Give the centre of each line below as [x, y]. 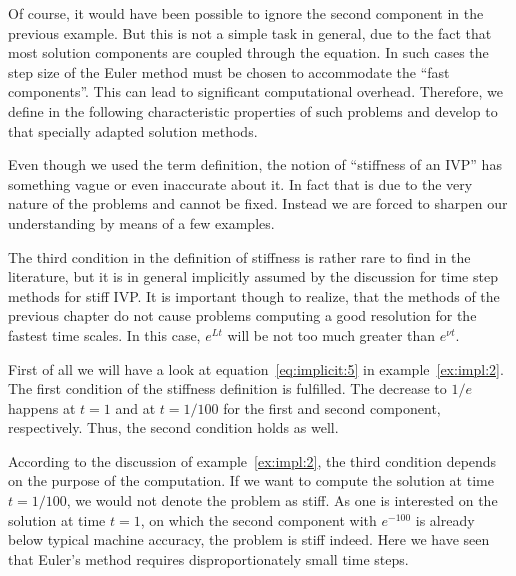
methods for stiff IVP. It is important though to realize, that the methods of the [254, 295]
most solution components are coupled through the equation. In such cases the [248, 52]
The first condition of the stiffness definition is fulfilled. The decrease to [227, 388]
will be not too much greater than [331, 334]
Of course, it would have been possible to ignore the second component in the [246, 13]
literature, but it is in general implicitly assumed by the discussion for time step [253, 276]
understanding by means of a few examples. [141, 222]
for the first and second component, [332, 407]
